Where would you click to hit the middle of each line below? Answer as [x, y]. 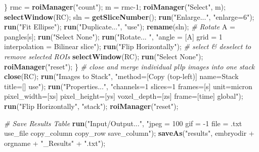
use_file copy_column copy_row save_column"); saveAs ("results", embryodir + [129, 133]
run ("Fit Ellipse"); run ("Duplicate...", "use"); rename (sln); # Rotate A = [120, 27]
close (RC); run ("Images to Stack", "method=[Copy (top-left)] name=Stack [121, 76]
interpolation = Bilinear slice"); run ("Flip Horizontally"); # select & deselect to [128, 46]
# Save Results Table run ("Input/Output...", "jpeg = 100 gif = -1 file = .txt [123, 123]
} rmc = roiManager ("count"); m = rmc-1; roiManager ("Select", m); [115, 7]
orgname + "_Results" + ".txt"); [55, 143]
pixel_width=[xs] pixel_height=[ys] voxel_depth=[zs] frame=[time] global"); [124, 96]
